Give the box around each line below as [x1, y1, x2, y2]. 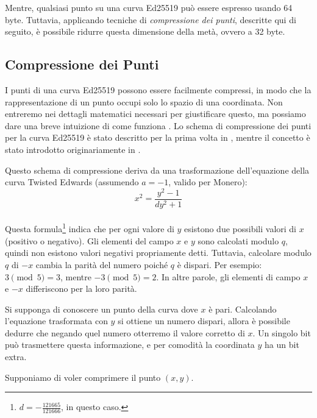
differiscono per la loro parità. [26, 282, 137, 295]
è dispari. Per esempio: [177, 258, 262, 271]
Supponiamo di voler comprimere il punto [5, 370, 161, 383]
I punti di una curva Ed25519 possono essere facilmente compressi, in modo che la [5, 83, 312, 96]
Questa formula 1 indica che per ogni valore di [5, 221, 174, 235]
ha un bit [265, 338, 299, 351]
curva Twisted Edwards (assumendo [5, 175, 139, 188]
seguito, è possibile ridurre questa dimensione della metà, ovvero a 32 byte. [5, 25, 285, 38]
